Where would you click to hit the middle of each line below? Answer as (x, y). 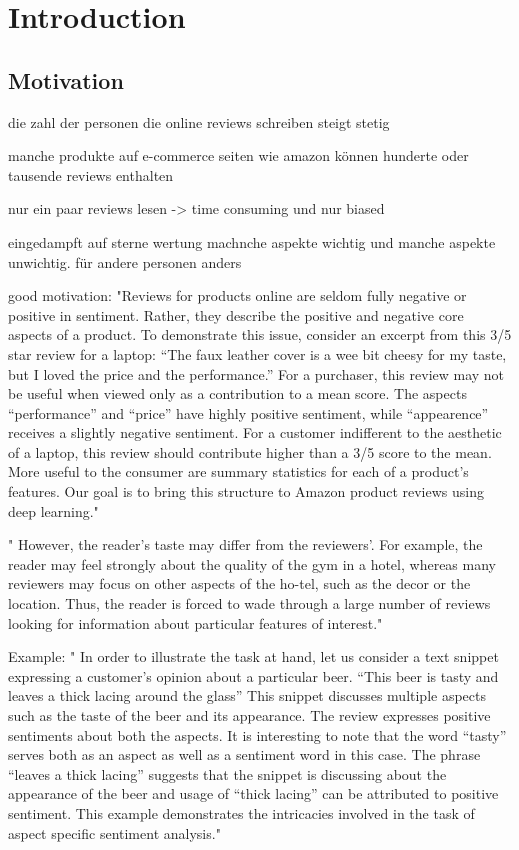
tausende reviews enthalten (91, 174)
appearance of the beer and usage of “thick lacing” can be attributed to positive (253, 793)
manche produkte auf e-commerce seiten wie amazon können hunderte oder (238, 155)
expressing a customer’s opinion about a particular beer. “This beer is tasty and (253, 675)
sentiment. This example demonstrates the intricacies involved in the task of (241, 812)
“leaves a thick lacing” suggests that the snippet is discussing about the (227, 773)
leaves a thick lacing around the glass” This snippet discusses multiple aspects (247, 695)
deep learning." (53, 510)
